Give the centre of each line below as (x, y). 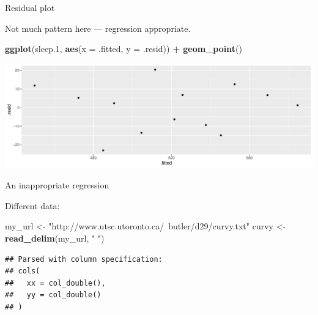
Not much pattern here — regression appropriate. (98, 28)
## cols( (23, 271)
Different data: (32, 205)
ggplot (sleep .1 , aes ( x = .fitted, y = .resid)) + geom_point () (124, 49)
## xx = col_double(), (55, 283)
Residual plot (30, 7)
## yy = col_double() (53, 295)
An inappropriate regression (57, 185)
